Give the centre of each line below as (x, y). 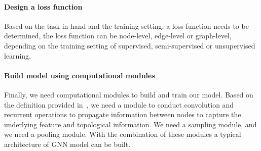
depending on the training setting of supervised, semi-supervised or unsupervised (130, 45)
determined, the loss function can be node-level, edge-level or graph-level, (118, 36)
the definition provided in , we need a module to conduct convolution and (119, 104)
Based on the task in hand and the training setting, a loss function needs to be (126, 26)
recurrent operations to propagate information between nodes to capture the (123, 114)
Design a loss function (43, 6)
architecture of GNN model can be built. (67, 144)
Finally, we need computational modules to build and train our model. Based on (129, 94)
